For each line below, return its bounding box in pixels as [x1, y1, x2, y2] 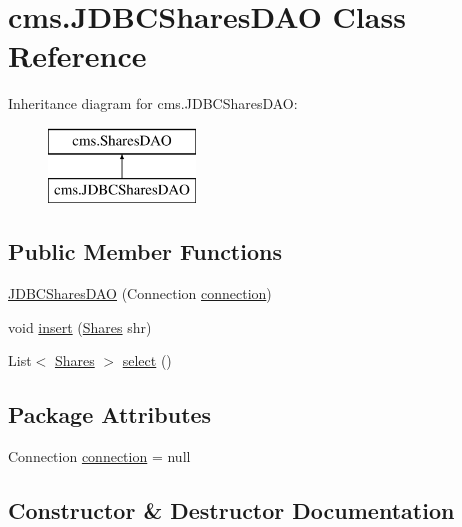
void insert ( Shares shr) [8, 316, 152, 337]
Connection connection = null [8, 446, 191, 467]
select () [122, 350, 172, 371]
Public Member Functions [8, 236, 282, 267]
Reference [8, 35, 147, 76]
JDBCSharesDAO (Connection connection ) [8, 283, 272, 304]
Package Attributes [8, 399, 212, 430]
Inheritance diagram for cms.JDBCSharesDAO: [8, 93, 298, 114]
